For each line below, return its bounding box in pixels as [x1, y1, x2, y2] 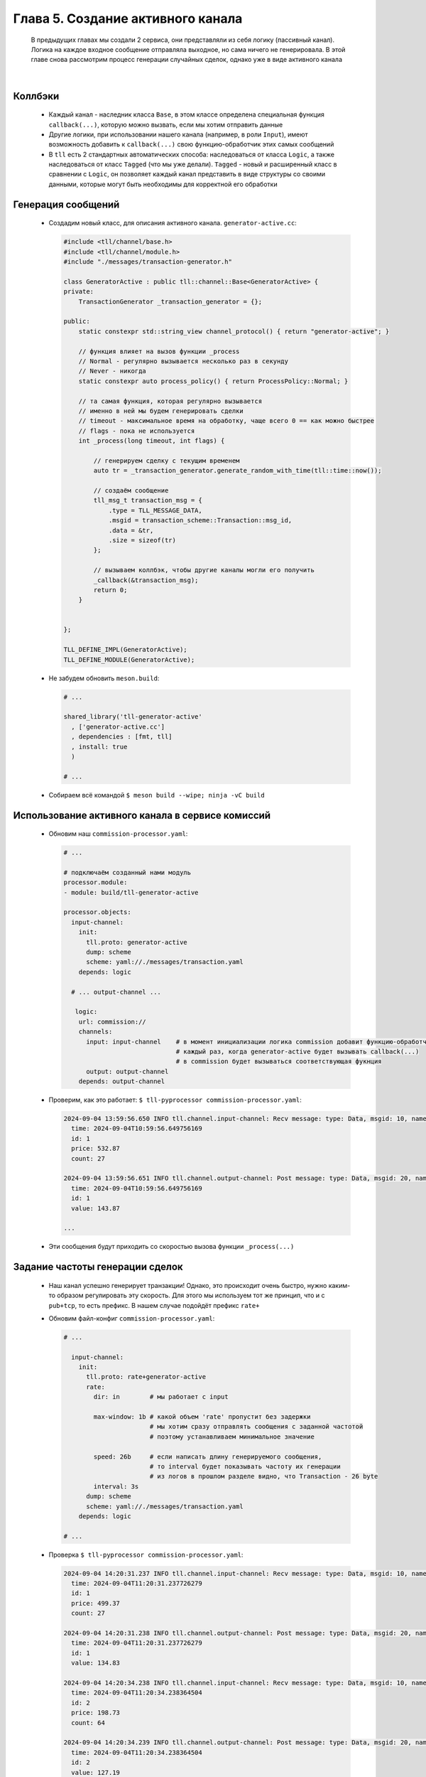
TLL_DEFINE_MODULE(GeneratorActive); [63, 655, 195, 664]
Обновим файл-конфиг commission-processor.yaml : [48, 1314, 215, 1322]
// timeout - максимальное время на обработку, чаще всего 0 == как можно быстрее [78, 417, 375, 425]
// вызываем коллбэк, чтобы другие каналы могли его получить [93, 566, 315, 574]
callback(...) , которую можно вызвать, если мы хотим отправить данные [48, 120, 283, 129]
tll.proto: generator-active [86, 938, 187, 946]
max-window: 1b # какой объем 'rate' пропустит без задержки [93, 1413, 311, 1421]
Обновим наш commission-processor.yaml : [48, 830, 188, 838]
